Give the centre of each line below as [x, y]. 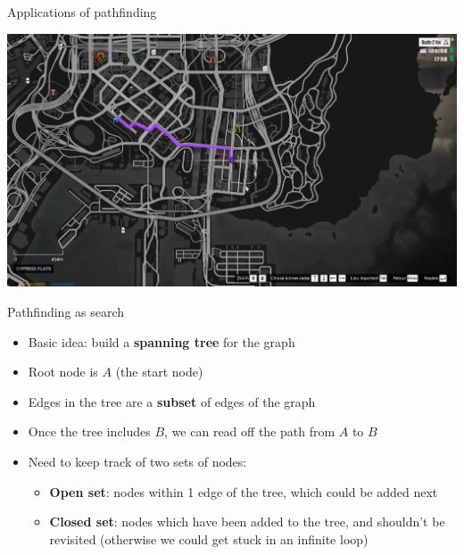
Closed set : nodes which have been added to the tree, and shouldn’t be [247, 522]
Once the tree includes [89, 431]
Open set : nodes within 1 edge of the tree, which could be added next [244, 491]
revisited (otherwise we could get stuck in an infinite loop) [209, 538]
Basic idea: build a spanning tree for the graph [162, 341]
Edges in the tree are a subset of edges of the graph [172, 401]
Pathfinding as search [66, 311]
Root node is [63, 372]
